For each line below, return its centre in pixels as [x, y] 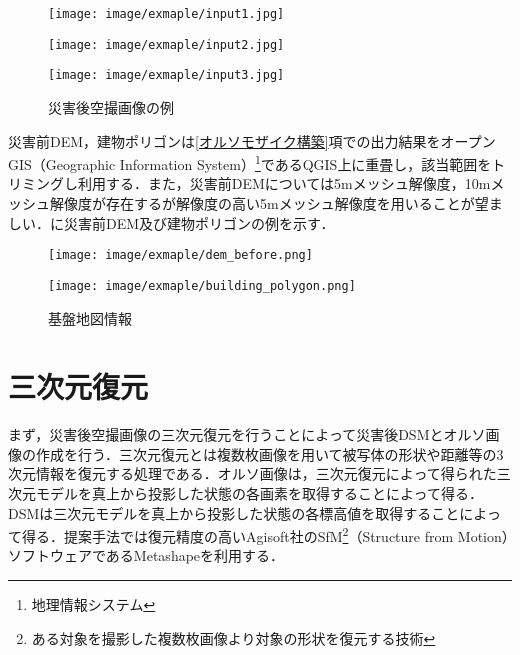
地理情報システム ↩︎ [93, 604]
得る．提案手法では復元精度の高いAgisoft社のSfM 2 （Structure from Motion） [265, 534]
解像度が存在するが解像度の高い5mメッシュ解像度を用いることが [262, 203]
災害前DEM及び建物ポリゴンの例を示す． [199, 222]
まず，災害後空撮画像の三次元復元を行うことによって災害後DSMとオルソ [247, 434]
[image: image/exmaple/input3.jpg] [166, 75]
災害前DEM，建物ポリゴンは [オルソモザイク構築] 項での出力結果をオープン [252, 140]
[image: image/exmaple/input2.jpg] [166, 44]
